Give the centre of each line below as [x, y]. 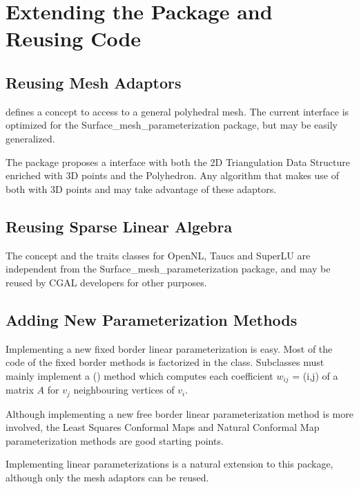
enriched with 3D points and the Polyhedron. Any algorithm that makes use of [172, 175]
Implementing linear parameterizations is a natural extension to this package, [169, 464]
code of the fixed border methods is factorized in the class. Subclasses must [165, 362]
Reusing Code [74, 38]
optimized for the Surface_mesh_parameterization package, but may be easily [172, 125]
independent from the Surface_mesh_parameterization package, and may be [168, 269]
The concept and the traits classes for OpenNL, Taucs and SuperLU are [158, 255]
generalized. [30, 138]
